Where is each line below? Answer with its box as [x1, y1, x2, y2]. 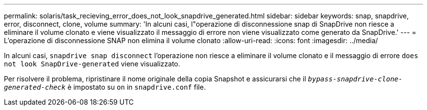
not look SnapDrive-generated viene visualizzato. [4, 60, 180, 68]
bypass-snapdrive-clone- [308, 75, 403, 83]
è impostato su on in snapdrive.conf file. [67, 83, 206, 91]
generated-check [4, 83, 66, 91]
